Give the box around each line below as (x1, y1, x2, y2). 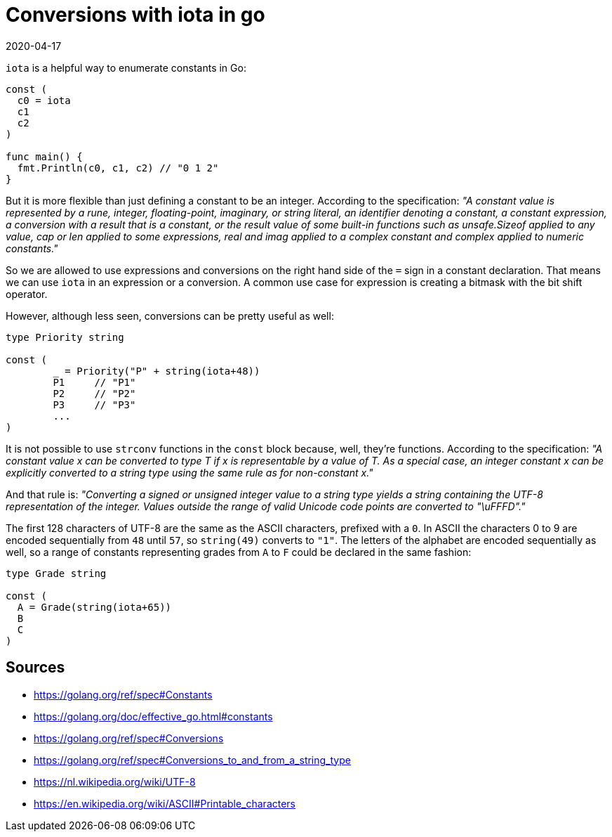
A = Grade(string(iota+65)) (17, 601, 172, 613)
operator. (6, 287, 48, 300)
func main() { (6, 150, 83, 162)
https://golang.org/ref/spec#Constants (34, 688, 213, 701)
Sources (6, 658, 65, 677)
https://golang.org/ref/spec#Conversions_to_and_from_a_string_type (34, 753, 351, 766)
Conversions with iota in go (6, 3, 265, 27)
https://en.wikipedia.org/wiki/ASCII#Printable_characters (34, 797, 296, 810)
